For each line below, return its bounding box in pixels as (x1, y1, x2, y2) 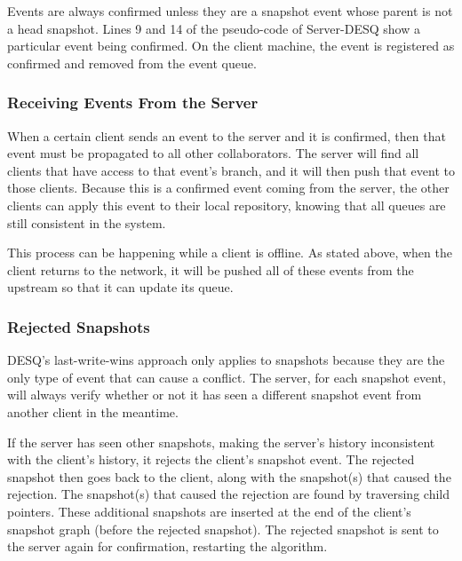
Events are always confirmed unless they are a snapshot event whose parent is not (7, 2, 453, 20)
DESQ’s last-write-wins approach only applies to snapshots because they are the (7, 351, 445, 369)
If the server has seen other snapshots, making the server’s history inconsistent (7, 432, 435, 451)
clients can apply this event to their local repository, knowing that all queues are (7, 195, 446, 214)
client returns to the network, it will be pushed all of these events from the (7, 260, 414, 279)
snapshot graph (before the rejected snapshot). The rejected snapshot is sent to (7, 519, 439, 538)
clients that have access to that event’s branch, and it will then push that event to (7, 161, 455, 179)
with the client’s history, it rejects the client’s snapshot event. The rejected (7, 450, 415, 469)
